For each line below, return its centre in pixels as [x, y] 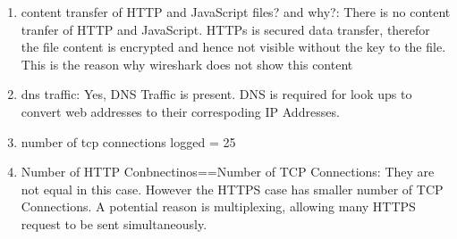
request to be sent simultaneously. [114, 223]
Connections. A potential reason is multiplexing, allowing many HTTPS [218, 206]
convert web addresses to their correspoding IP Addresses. [180, 111]
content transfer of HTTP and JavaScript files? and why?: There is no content [236, 12]
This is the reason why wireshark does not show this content [187, 64]
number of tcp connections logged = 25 [128, 141]
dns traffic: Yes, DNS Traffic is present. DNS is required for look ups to [216, 94]
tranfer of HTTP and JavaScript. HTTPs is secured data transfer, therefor [225, 29]
